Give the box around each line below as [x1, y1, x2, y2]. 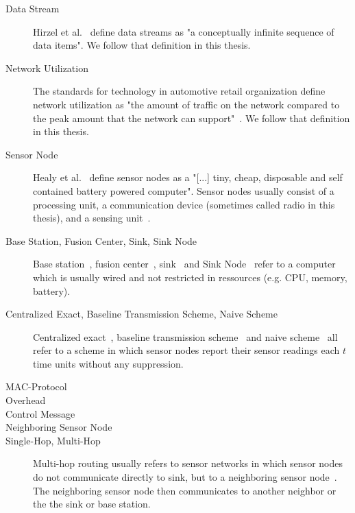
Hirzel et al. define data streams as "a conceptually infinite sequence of [33, 24, 334, 38]
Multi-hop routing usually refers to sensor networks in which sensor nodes [33, 456, 343, 470]
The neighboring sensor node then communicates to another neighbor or [33, 483, 336, 497]
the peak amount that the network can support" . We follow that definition [33, 110, 350, 125]
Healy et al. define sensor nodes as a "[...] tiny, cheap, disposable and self [33, 170, 343, 184]
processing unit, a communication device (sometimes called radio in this [33, 197, 335, 211]
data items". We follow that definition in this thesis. [33, 38, 251, 52]
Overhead [5, 393, 46, 407]
